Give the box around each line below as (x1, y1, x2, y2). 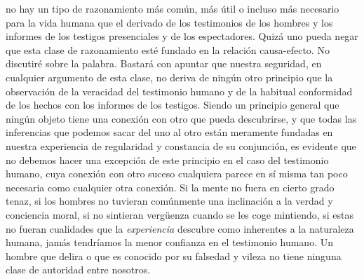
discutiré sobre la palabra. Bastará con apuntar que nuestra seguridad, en (6, 56, 322, 71)
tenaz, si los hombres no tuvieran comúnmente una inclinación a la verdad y (6, 193, 333, 208)
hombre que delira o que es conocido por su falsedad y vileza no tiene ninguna (6, 248, 342, 263)
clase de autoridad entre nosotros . (6, 262, 151, 277)
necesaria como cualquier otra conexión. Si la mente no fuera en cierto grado (6, 179, 335, 194)
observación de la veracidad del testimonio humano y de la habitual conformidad (6, 83, 353, 98)
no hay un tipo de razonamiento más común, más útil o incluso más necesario (6, 1, 339, 15)
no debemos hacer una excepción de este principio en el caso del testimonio (6, 152, 329, 167)
